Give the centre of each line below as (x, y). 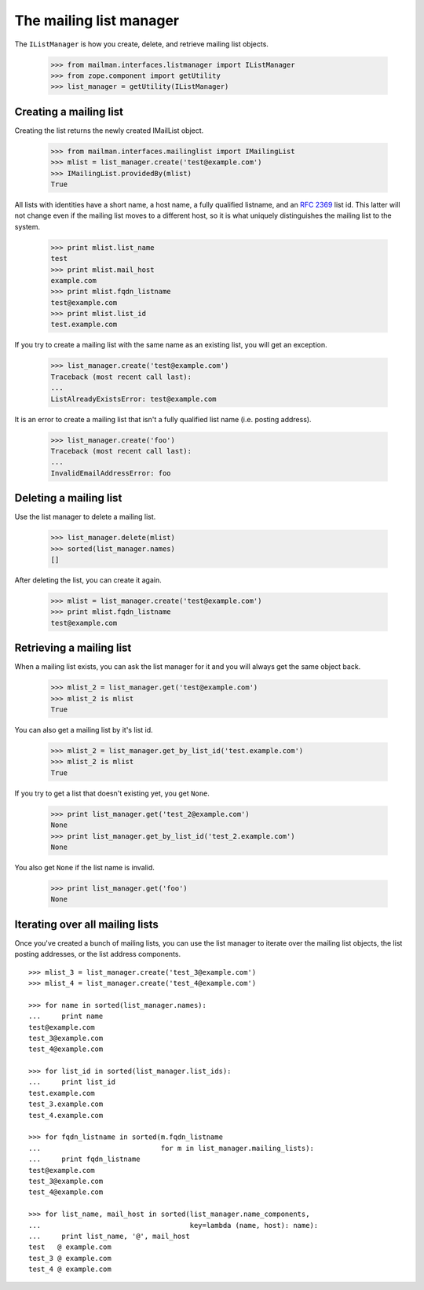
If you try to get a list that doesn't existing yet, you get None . (112, 793)
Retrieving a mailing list (73, 648)
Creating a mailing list (69, 111)
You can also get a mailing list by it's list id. (84, 730)
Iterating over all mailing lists (86, 924)
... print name (66, 1016)
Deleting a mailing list (68, 498)
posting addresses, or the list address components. (97, 954)
